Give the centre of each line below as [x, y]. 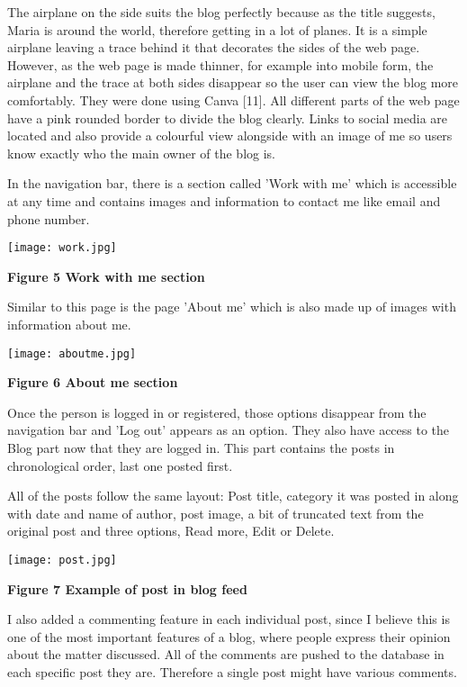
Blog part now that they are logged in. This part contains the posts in [201, 447]
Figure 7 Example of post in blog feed [127, 588]
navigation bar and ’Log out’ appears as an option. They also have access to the [229, 430]
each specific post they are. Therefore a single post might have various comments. [232, 672]
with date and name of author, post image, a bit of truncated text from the [216, 513]
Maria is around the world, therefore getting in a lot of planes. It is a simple [217, 29]
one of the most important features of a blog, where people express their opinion [229, 636]
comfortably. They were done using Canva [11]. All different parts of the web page [233, 99]
